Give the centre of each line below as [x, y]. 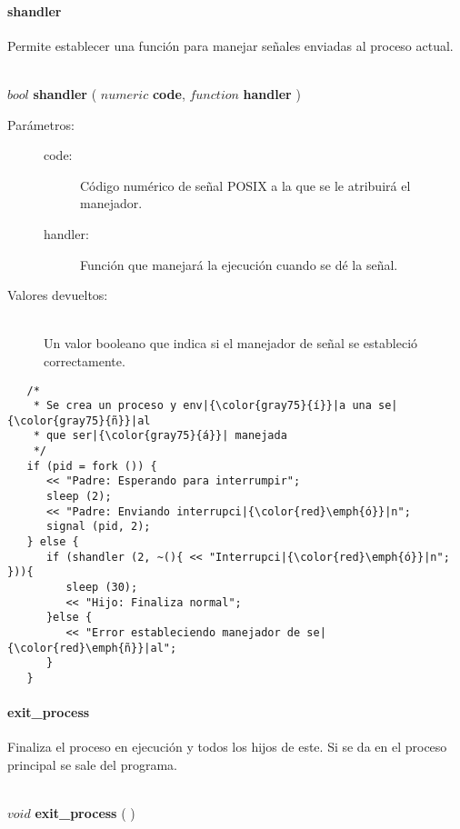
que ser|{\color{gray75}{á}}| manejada [166, 436]
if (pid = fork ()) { [92, 466]
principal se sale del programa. [92, 765]
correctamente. [85, 360]
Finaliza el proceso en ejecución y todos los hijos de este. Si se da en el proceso [227, 747]
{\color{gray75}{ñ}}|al [79, 420]
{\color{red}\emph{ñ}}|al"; [92, 648]
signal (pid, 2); [98, 527]
